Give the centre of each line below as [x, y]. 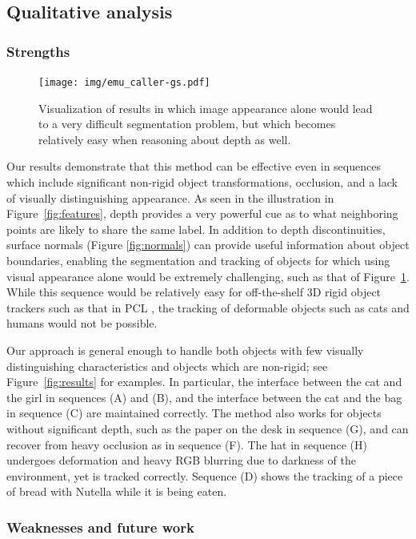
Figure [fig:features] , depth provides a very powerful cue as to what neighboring [202, 213]
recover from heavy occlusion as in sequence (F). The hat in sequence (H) [187, 444]
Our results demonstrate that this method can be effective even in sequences [194, 166]
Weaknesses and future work [100, 527]
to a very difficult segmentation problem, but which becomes [187, 124]
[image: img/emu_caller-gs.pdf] [124, 82]
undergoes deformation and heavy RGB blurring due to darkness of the [181, 460]
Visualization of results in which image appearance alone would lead [206, 108]
